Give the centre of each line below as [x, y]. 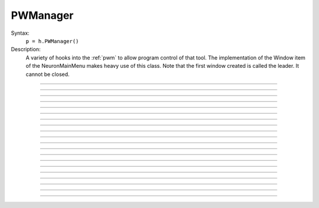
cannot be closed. [48, 74]
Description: [26, 49]
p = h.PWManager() [52, 41]
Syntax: [20, 33]
